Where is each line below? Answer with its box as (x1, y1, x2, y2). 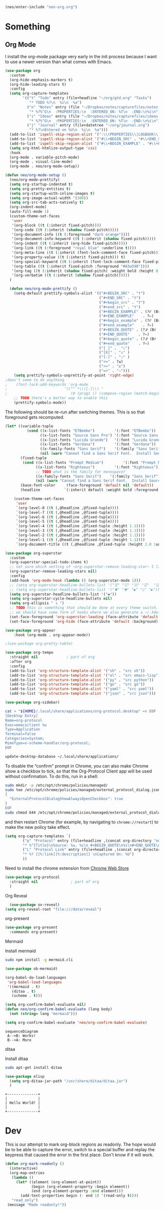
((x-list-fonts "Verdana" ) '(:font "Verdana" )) (40, 442, 156, 447)
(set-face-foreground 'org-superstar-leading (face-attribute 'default (9, 614, 159, 619)
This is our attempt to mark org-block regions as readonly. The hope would (5, 1141, 156, 1147)
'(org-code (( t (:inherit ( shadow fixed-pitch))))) (11, 227, 119, 232)
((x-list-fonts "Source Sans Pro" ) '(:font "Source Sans (40, 433, 159, 438)
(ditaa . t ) (11, 989, 36, 994)
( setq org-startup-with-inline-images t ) (9, 191, 95, 196)
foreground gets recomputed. (5, 414, 64, 420)
